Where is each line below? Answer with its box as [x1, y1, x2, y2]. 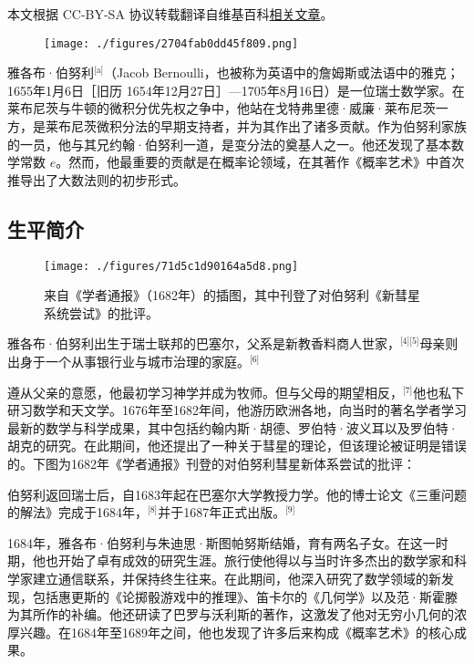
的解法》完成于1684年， [7, 503, 148, 522]
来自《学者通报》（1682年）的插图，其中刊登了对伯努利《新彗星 [44, 285, 420, 305]
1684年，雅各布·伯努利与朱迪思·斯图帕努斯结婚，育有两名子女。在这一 [7, 533, 436, 552]
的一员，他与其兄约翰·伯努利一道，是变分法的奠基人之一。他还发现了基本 [7, 134, 451, 153]
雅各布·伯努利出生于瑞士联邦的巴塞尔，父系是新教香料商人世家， [7, 334, 400, 353]
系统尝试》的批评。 [44, 303, 159, 322]
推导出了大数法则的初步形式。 [7, 170, 186, 189]
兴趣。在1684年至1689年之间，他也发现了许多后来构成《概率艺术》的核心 [19, 622, 454, 641]
